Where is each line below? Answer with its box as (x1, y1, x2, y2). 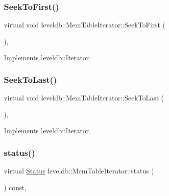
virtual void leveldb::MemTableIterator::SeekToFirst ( (4, 20, 166, 30)
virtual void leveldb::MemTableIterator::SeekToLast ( (4, 93, 164, 103)
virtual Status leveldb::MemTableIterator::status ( (4, 166, 154, 176)
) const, (4, 182, 26, 192)
